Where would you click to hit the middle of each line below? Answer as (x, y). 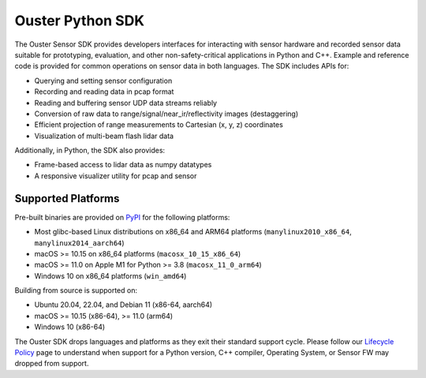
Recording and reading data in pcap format (104, 92)
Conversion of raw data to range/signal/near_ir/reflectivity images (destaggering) (166, 114)
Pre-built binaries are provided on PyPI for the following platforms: (122, 217)
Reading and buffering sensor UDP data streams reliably (125, 103)
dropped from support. (52, 364)
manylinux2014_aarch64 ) (80, 243)
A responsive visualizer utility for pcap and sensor (116, 176)
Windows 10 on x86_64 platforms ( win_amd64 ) (110, 275)
